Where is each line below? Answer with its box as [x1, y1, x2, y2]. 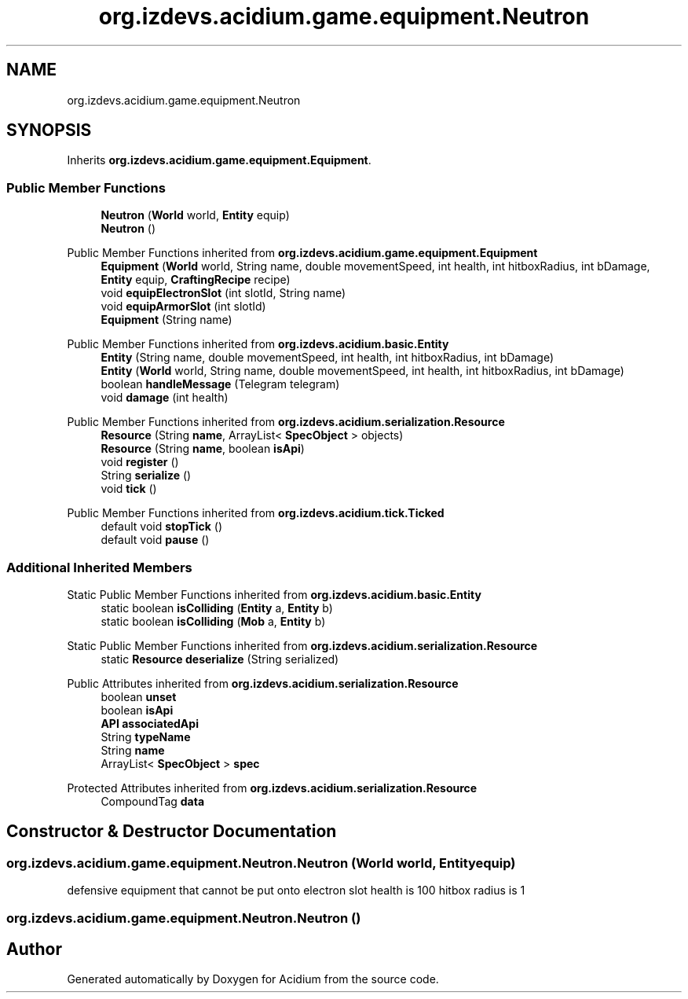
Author [6, 938, 62, 959]
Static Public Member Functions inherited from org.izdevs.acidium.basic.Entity [67, 587, 481, 601]
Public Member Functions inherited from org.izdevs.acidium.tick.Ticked [67, 506, 445, 520]
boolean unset [101, 689, 177, 703]
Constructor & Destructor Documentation [6, 821, 337, 842]
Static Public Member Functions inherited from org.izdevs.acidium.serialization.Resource [67, 638, 538, 652]
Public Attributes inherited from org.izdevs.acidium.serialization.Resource [67, 676, 459, 690]
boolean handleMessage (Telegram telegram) [101, 377, 340, 391]
